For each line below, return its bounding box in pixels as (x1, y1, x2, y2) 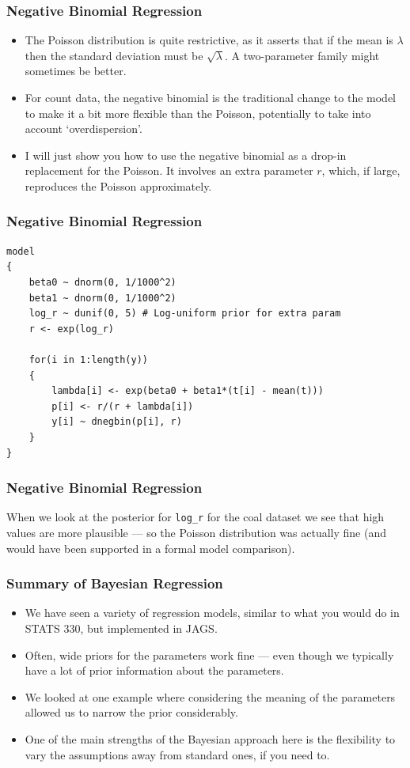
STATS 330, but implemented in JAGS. (25, 619, 218, 636)
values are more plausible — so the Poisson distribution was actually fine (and (6, 524, 386, 540)
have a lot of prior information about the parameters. (25, 662, 284, 679)
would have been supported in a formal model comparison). (6, 539, 295, 556)
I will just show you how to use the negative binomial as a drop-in (25, 146, 347, 163)
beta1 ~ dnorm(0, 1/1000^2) (28, 292, 177, 304)
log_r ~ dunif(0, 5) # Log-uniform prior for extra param (28, 308, 341, 320)
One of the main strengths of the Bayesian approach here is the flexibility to (25, 730, 396, 747)
